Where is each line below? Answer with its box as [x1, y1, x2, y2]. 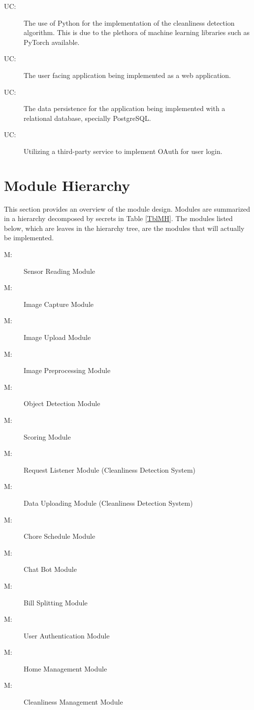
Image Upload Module [24, 332, 91, 342]
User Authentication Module [24, 630, 110, 640]
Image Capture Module [24, 299, 94, 309]
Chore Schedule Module [24, 531, 95, 541]
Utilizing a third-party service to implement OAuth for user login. [24, 146, 222, 156]
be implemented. [4, 232, 54, 243]
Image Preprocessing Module [24, 365, 111, 375]
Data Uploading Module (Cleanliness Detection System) [24, 497, 193, 508]
